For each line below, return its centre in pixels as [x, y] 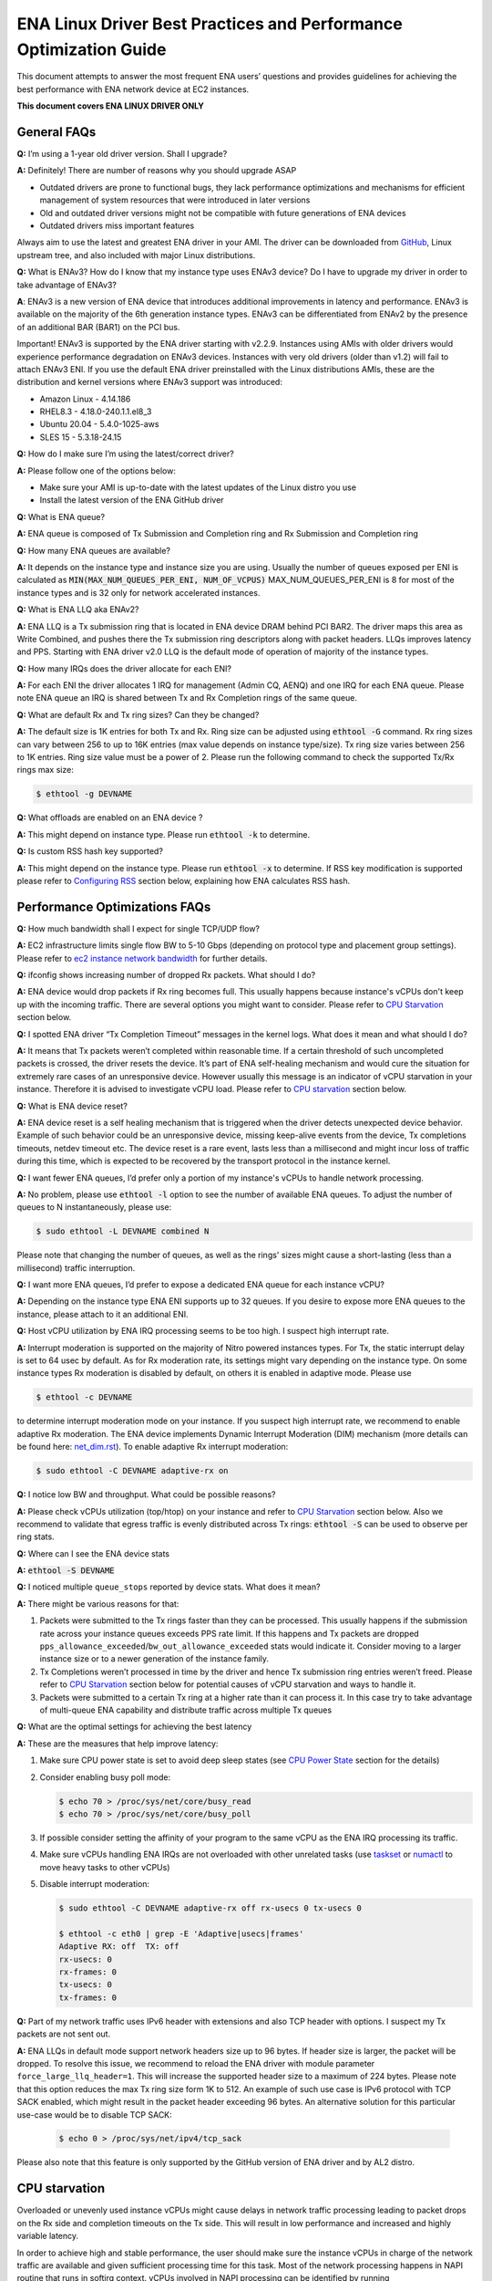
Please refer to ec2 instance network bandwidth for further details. [142, 958]
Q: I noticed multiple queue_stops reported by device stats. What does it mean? [169, 1587]
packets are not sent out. [64, 2034]
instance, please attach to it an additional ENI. [102, 1314]
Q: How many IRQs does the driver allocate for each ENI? [124, 668]
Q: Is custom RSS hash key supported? [90, 851]
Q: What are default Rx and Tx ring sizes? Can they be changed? [138, 714]
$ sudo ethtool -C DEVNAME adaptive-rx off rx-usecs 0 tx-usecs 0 [210, 1908]
